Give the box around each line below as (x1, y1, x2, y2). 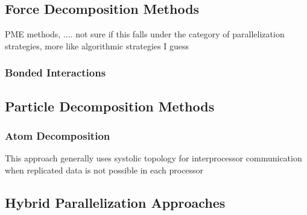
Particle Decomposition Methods (5, 96, 215, 115)
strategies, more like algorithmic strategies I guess (5, 39, 189, 52)
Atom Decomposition (5, 128, 110, 143)
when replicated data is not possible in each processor (5, 163, 204, 176)
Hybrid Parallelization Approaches (5, 193, 226, 211)
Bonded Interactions (5, 65, 106, 80)
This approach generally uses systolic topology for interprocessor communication (5, 152, 302, 164)
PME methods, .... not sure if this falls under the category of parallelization (5, 28, 285, 40)
